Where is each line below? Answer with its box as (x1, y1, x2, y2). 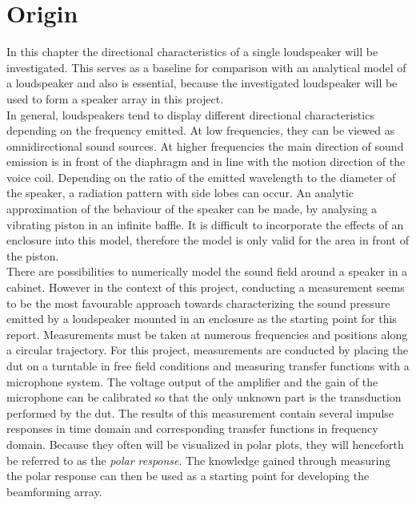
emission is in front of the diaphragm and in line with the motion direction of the (6, 153, 406, 170)
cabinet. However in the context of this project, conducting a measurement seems (6, 279, 405, 296)
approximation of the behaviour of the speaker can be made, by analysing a (6, 200, 378, 217)
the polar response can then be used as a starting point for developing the (6, 467, 370, 484)
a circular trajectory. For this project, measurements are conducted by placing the (6, 341, 409, 358)
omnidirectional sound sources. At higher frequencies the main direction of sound (6, 137, 404, 154)
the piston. (6, 247, 59, 264)
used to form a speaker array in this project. (6, 90, 224, 107)
